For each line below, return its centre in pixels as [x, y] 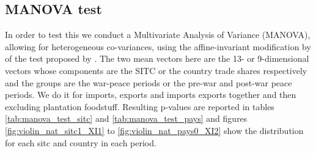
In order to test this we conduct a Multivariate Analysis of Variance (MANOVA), [158, 35]
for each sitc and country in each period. [81, 142]
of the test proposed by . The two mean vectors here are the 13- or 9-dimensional [157, 58]
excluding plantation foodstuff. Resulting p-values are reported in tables [140, 106]
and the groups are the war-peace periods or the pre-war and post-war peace [149, 82]
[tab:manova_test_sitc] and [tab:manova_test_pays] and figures [126, 118]
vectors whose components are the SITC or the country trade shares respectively [156, 70]
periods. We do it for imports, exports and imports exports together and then [151, 95]
